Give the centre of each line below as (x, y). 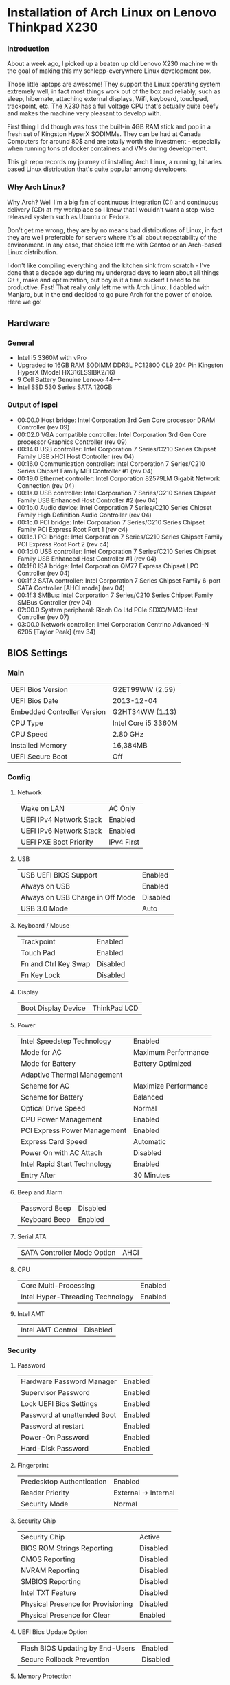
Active (150, 1537)
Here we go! (25, 302)
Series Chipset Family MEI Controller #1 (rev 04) (85, 471)
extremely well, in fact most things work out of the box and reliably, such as (114, 91)
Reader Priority (45, 1493)
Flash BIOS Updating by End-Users (78, 1649)
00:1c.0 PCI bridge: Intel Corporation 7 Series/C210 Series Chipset (111, 522)
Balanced (148, 1097)
